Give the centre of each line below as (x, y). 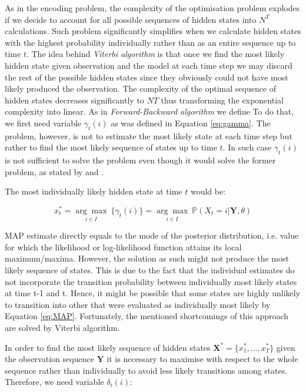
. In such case (247, 147)
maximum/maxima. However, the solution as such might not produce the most (147, 258)
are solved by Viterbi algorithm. (62, 327)
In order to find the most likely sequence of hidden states (108, 347)
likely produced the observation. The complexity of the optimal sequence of (141, 88)
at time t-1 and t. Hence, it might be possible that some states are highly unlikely (153, 293)
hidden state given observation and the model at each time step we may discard (149, 65)
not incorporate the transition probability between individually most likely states (151, 281)
